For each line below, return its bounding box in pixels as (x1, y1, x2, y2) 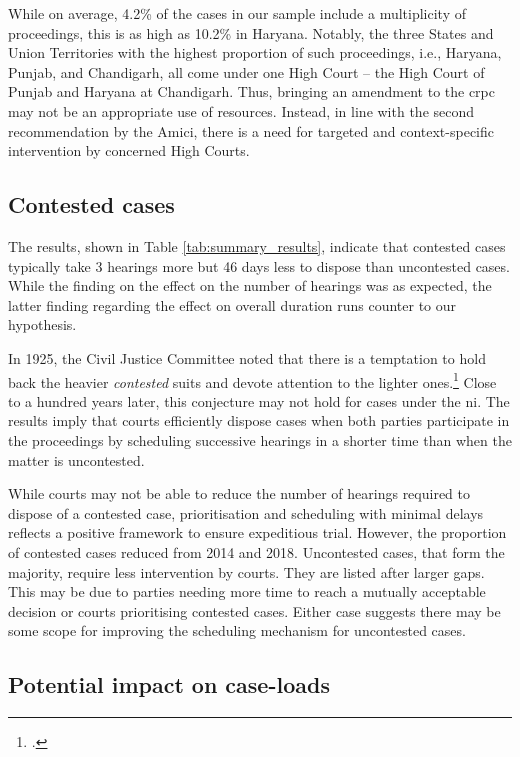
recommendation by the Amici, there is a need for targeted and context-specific (8, 120, 494, 141)
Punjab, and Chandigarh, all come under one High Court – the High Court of (8, 61, 485, 82)
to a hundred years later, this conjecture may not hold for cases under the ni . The (8, 390, 510, 411)
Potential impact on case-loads (8, 669, 330, 700)
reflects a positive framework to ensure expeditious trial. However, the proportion (8, 522, 507, 543)
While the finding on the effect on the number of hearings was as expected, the (8, 275, 492, 296)
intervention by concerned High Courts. (8, 140, 250, 161)
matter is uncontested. (8, 449, 145, 470)
